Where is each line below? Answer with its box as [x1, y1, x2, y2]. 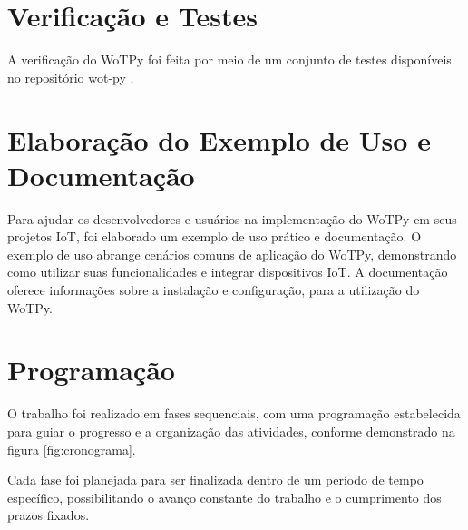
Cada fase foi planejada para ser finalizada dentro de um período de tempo [7, 470, 424, 489]
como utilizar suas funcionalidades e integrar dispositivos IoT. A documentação [7, 262, 448, 281]
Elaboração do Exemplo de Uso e [7, 121, 431, 158]
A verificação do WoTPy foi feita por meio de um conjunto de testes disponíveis [7, 50, 452, 69]
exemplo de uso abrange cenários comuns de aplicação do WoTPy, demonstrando [7, 244, 457, 263]
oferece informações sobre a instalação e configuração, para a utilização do [7, 280, 420, 299]
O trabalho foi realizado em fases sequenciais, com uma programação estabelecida [7, 404, 461, 423]
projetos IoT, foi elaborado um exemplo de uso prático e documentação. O [7, 227, 422, 246]
